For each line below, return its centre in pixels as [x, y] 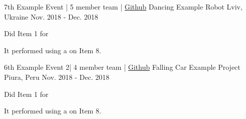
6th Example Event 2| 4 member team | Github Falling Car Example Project [122, 67]
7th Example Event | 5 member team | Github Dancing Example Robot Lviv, [123, 7]
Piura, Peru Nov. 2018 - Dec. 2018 [57, 77]
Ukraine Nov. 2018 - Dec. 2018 [51, 16]
